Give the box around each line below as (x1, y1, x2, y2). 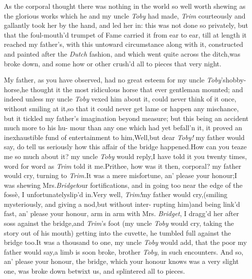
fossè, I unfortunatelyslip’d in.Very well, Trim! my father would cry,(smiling (4, 189, 228, 199)
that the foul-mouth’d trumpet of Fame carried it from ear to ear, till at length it (4, 29, 247, 40)
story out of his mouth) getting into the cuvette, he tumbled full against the (4, 227, 231, 238)
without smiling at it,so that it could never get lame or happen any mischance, (4, 103, 239, 113)
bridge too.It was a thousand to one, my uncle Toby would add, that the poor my (4, 237, 247, 247)
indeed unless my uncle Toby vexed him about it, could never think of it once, (4, 94, 236, 104)
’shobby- (221, 75, 246, 85)
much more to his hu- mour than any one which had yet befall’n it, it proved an (4, 122, 242, 133)
